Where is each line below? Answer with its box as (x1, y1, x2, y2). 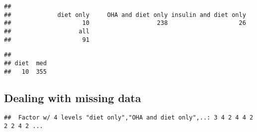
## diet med (4, 59, 47, 67)
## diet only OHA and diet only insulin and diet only (4, 11, 246, 18)
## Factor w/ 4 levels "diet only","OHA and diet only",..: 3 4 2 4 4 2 (4, 114, 254, 122)
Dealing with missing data (4, 90, 141, 105)
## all (4, 27, 89, 35)
